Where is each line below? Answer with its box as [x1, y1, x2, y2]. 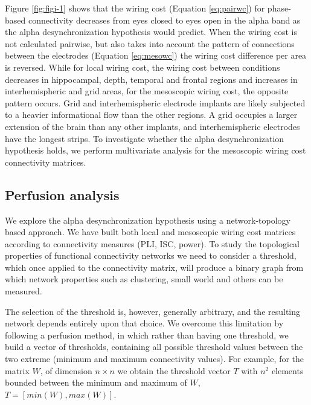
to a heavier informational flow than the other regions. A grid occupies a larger [5, 108, 298, 121]
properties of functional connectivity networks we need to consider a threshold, [5, 249, 297, 262]
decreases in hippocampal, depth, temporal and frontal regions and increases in [5, 73, 298, 85]
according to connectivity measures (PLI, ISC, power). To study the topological [5, 237, 300, 250]
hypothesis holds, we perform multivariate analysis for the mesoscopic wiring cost [5, 144, 306, 157]
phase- [267, 2, 291, 14]
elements [271, 364, 304, 377]
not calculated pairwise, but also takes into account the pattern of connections [5, 37, 295, 50]
